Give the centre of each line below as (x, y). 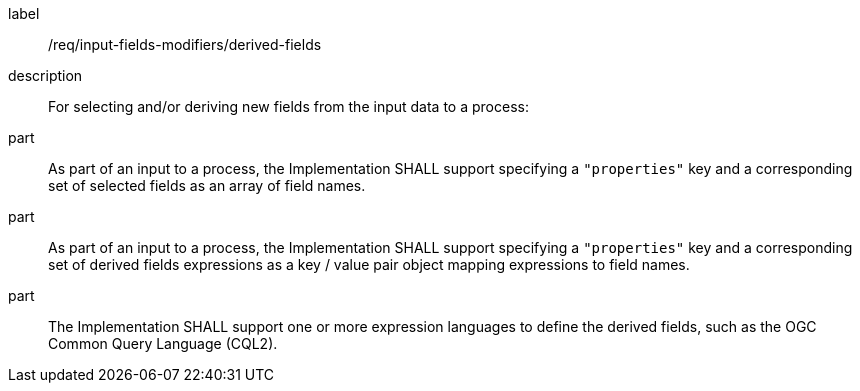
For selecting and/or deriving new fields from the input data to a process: (288, 106)
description (45, 75)
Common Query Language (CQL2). (163, 343)
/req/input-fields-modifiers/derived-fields (185, 44)
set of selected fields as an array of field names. (207, 185)
